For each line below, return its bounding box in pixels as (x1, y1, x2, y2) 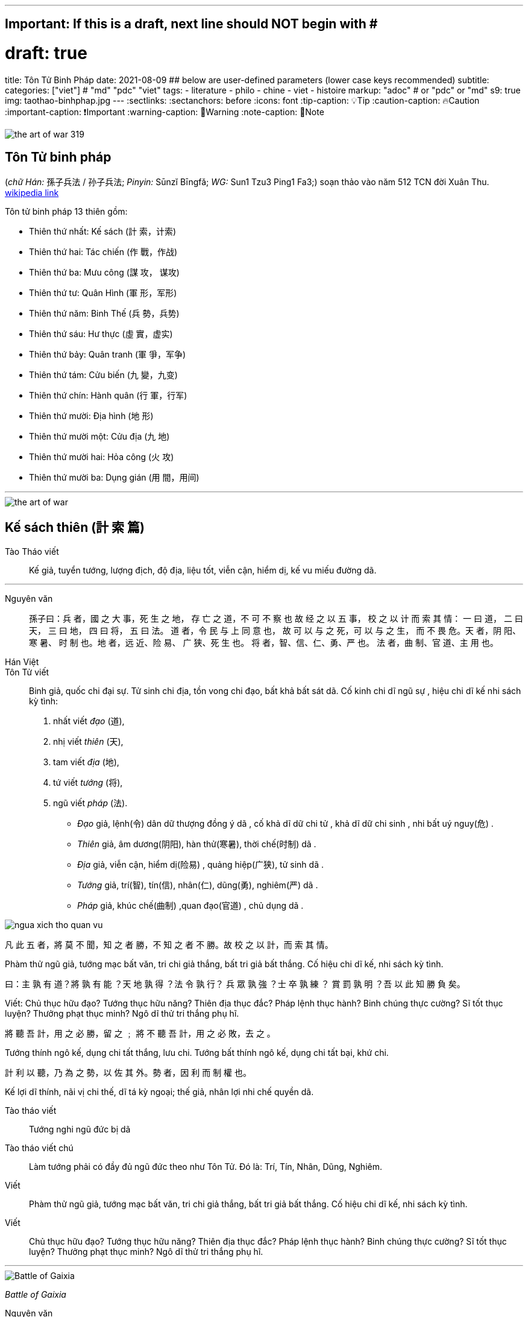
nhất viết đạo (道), (53, 715, 125, 726)
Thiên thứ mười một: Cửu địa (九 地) (29, 431, 170, 441)
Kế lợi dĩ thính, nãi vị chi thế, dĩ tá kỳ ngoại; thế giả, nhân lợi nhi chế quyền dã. (5, 1086, 314, 1097)
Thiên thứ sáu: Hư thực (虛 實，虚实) (29, 328, 173, 339)
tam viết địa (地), (53, 756, 119, 767)
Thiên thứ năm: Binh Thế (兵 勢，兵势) (29, 308, 180, 318)
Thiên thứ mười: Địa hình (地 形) (29, 410, 154, 421)
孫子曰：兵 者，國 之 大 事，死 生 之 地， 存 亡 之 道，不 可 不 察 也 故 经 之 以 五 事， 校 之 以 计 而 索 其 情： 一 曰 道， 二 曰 (29, 613, 523, 624)
